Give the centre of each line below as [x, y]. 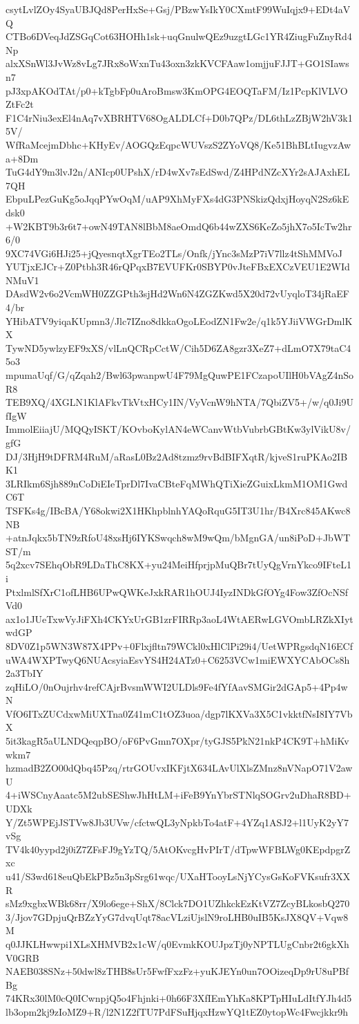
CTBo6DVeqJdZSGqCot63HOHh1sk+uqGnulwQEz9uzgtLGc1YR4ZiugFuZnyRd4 [179, 36]
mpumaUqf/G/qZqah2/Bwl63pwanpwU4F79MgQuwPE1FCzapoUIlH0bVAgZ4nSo [179, 375]
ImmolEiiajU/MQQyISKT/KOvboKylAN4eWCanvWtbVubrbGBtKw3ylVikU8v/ [178, 429]
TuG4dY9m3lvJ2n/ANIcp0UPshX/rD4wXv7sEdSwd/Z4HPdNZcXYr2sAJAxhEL [178, 172]
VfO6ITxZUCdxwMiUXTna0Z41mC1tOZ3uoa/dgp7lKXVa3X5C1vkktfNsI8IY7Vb [179, 713]
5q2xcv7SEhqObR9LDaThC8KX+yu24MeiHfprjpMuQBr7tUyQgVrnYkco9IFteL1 [178, 565]
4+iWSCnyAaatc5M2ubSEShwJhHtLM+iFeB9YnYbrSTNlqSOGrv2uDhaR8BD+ [178, 795]
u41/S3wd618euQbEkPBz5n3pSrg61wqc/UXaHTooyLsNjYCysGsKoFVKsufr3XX [178, 876]
